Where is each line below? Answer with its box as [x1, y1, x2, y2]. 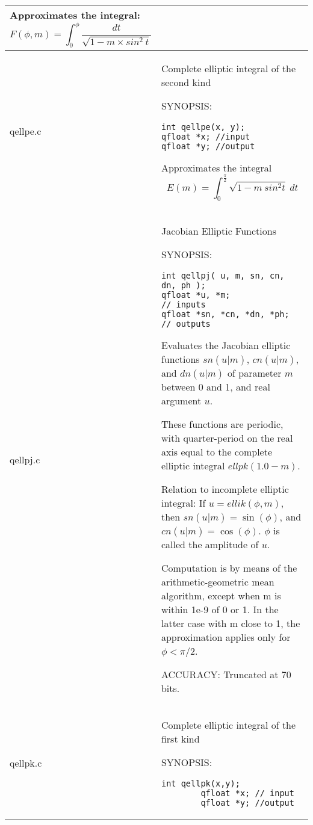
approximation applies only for [161, 629, 291, 644]
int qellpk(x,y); [161, 778, 240, 788]
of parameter [228, 365, 282, 380]
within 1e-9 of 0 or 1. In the [161, 602, 279, 616]
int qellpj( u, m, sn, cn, [161, 270, 285, 280]
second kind [161, 75, 211, 90]
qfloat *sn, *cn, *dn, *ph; [161, 309, 290, 319]
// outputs [161, 318, 211, 329]
